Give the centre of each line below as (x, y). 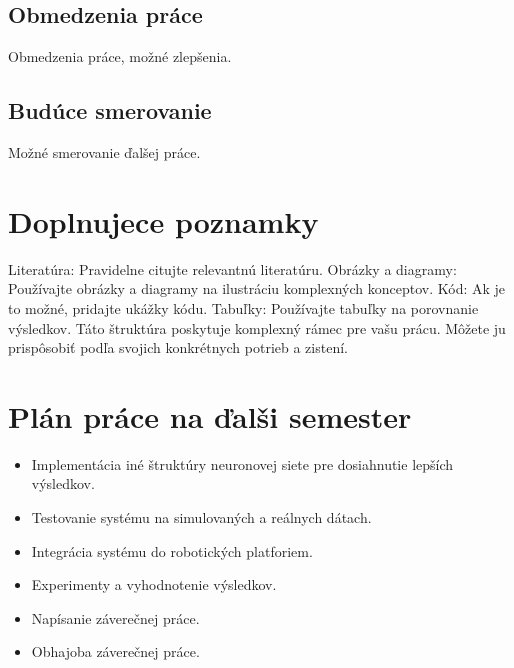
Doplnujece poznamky (163, 220)
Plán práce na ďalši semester (210, 415)
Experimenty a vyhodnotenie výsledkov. (154, 584)
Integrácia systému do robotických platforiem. (172, 550)
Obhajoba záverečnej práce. (115, 651)
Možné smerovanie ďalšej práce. (104, 152)
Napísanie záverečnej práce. (115, 617)
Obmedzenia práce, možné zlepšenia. (120, 56)
